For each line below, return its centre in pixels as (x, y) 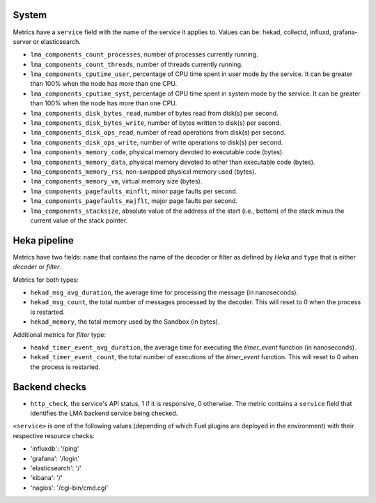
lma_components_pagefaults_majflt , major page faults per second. (134, 201)
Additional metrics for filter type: (59, 334)
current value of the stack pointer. (79, 220)
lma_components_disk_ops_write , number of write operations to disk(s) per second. (157, 142)
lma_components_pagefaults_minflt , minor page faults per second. (134, 191)
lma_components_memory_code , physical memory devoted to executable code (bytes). (157, 152)
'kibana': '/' (46, 478)
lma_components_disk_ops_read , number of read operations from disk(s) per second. (158, 133)
